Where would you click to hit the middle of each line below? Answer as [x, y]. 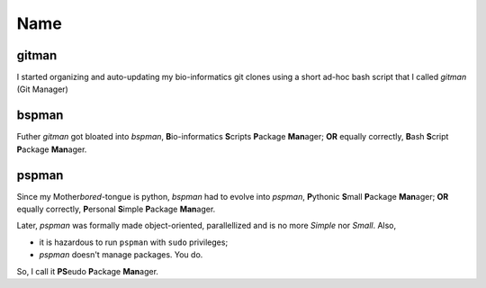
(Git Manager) [43, 89]
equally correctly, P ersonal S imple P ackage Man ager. [116, 209]
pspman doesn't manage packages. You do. [121, 255]
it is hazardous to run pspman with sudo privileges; [134, 242]
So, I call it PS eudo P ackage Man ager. [88, 271]
